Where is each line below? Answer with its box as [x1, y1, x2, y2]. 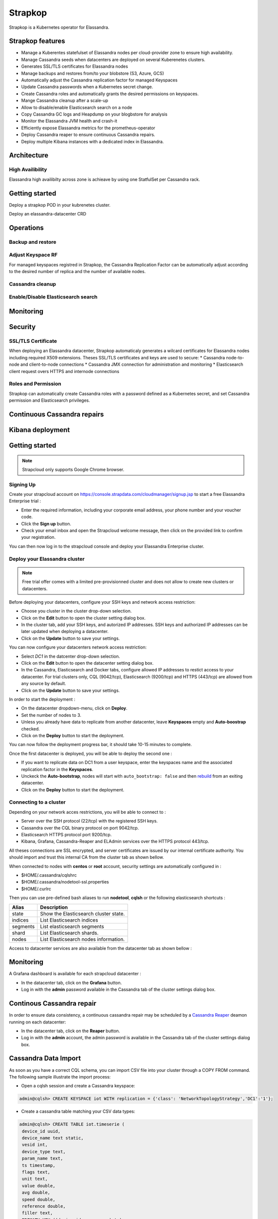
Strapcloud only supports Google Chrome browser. [22, 466, 125, 472]
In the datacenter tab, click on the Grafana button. [21, 980, 122, 985]
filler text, [22, 1210, 53, 1216]
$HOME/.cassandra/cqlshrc [21, 872, 77, 878]
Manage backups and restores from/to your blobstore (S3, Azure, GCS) [21, 70, 164, 76]
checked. [21, 726, 40, 731]
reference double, [22, 1203, 66, 1209]
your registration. [21, 534, 56, 540]
